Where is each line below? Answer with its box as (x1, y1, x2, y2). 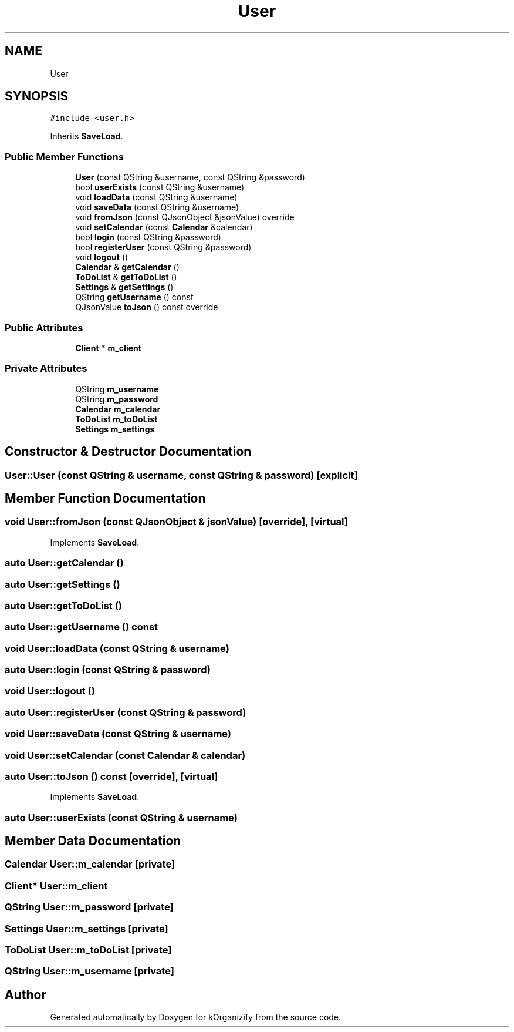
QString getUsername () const (75, 292, 194, 302)
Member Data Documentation (5, 833, 181, 849)
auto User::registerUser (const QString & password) (5, 706, 246, 718)
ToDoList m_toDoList (75, 414, 158, 424)
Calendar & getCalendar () (75, 262, 180, 273)
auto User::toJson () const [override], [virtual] (5, 770, 218, 782)
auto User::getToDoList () (5, 599, 122, 611)
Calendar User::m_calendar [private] (5, 858, 175, 870)
